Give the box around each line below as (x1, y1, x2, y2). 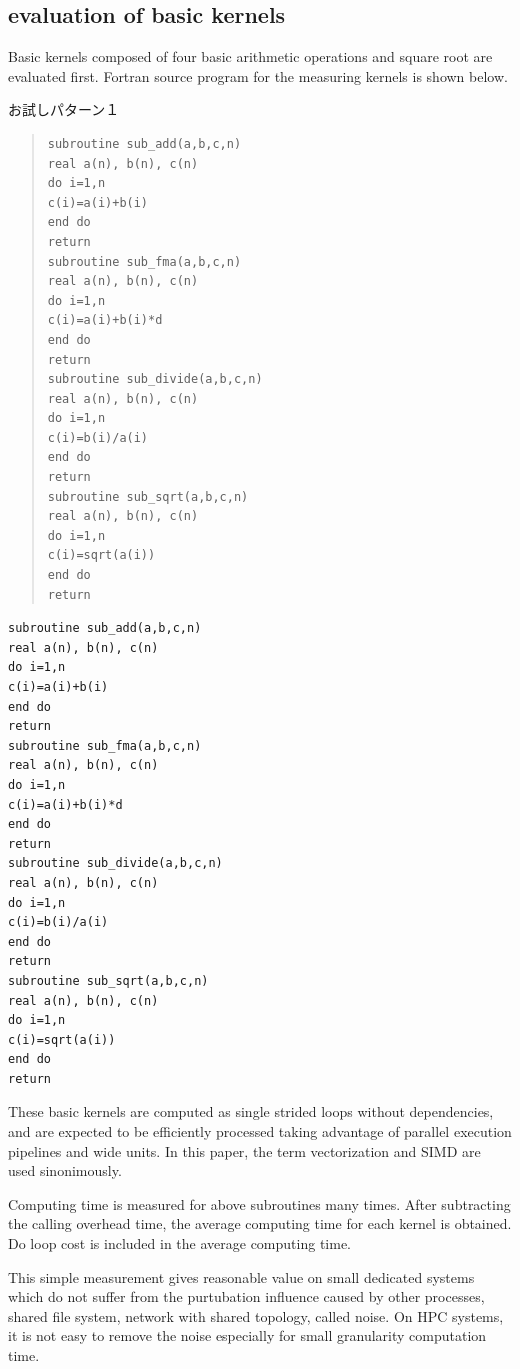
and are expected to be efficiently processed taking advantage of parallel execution (8, 1121, 512, 1142)
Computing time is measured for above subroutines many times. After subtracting (8, 1193, 511, 1214)
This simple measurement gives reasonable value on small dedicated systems (8, 1266, 475, 1287)
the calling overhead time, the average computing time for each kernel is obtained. (8, 1213, 512, 1234)
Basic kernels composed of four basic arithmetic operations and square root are (8, 46, 493, 67)
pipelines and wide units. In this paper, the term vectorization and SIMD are (8, 1140, 481, 1161)
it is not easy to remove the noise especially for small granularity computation (8, 1325, 487, 1346)
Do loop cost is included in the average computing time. (8, 1233, 351, 1254)
